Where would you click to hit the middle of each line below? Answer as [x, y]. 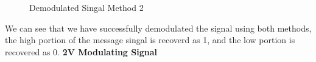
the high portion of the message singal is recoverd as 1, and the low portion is [150, 40]
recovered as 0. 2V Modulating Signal [81, 51]
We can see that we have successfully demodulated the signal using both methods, [158, 28]
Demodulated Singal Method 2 [86, 7]
